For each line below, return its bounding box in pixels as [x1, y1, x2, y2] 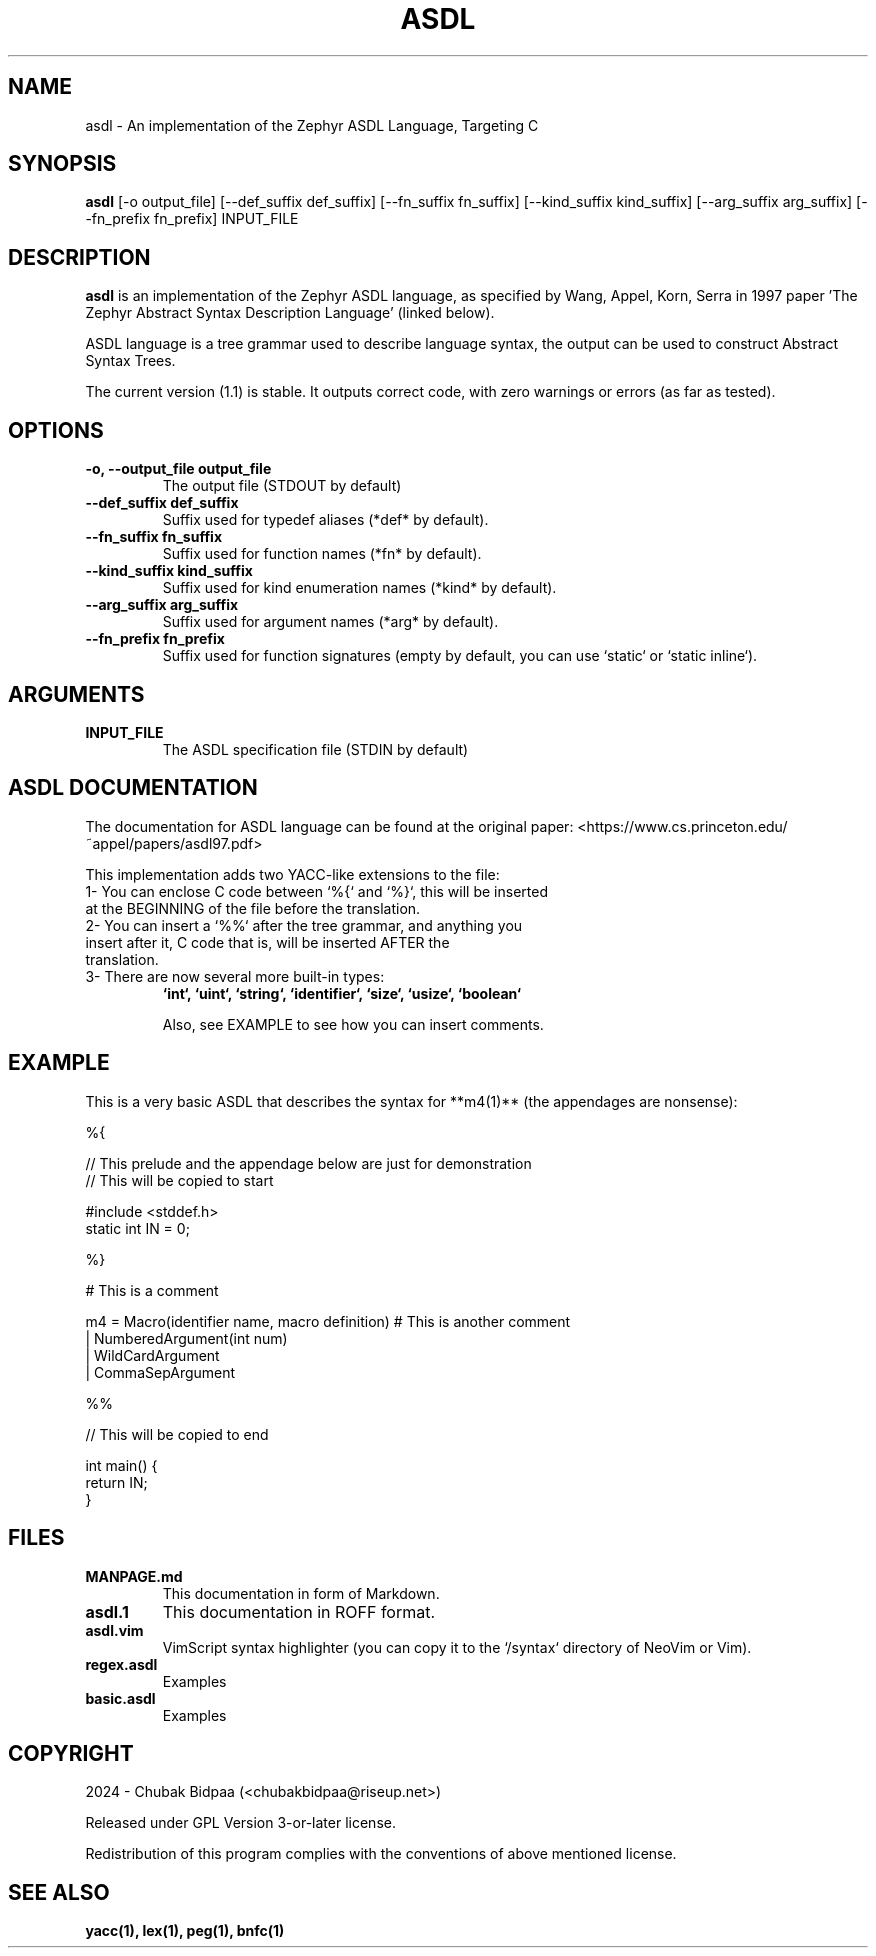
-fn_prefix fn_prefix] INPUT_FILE [85, 210, 299, 228]
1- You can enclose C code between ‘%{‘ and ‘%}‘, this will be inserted [85, 882, 548, 900]
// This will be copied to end [85, 1425, 269, 1443]
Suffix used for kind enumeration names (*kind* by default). [162, 579, 557, 597]
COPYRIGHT [8, 1740, 134, 1766]
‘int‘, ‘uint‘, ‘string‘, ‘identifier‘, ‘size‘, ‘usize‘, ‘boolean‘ [162, 984, 522, 1002]
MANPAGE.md [85, 1567, 183, 1585]
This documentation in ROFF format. [162, 1601, 436, 1622]
